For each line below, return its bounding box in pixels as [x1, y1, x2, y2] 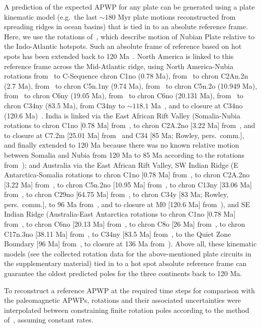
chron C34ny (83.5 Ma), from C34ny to [4, 100, 125, 110]
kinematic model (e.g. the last [4, 11, 98, 22]
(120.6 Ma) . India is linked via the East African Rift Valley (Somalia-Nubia [4, 110, 240, 120]
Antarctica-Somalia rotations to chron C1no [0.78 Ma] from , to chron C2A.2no [4, 169, 250, 180]
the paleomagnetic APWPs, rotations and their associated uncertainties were [4, 295, 241, 305]
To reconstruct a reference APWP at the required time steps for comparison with [4, 285, 255, 295]
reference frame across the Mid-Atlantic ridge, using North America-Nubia [4, 60, 233, 71]
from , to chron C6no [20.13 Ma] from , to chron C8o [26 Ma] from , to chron [4, 219, 245, 229]
